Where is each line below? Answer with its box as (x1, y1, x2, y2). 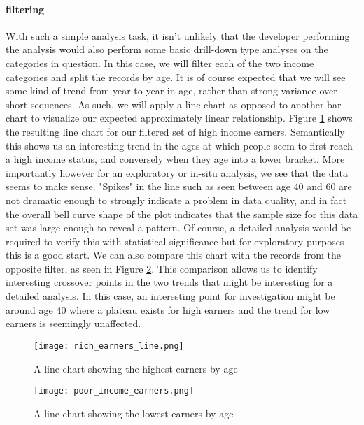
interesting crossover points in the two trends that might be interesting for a (6, 275, 333, 289)
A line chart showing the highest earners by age (34, 361, 238, 375)
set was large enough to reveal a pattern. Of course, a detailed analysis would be (6, 220, 351, 235)
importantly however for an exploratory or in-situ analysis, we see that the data (6, 165, 348, 180)
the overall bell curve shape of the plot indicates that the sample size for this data (6, 206, 358, 221)
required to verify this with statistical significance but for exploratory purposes (6, 233, 344, 248)
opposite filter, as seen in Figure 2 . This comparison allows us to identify (6, 261, 318, 275)
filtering (6, 1, 45, 16)
